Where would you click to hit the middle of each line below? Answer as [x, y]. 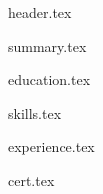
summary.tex [47, 45]
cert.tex [31, 179]
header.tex [40, 12]
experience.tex [51, 146]
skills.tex [35, 112]
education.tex [49, 79]
